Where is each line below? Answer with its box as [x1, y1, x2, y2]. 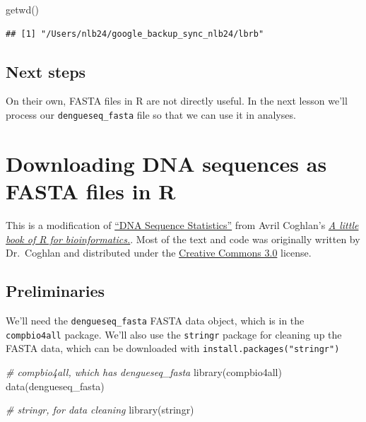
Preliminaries [6, 280, 105, 302]
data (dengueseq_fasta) [6, 378, 105, 393]
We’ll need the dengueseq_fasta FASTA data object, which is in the [6, 312, 305, 327]
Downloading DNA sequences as [6, 148, 327, 177]
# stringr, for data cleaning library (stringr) [6, 402, 194, 417]
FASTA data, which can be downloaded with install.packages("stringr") [6, 341, 340, 356]
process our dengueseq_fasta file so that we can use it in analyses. [6, 107, 296, 122]
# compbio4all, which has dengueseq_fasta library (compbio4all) [6, 364, 282, 379]
